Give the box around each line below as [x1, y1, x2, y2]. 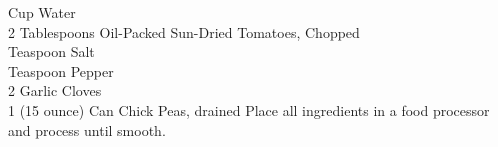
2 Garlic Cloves [8, 80, 102, 101]
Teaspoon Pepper [8, 60, 114, 81]
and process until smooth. [8, 119, 166, 140]
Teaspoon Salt [8, 41, 95, 62]
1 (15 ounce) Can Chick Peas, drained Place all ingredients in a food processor [8, 99, 490, 120]
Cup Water [8, 2, 76, 22]
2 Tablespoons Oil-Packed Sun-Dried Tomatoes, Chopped [8, 21, 360, 42]
